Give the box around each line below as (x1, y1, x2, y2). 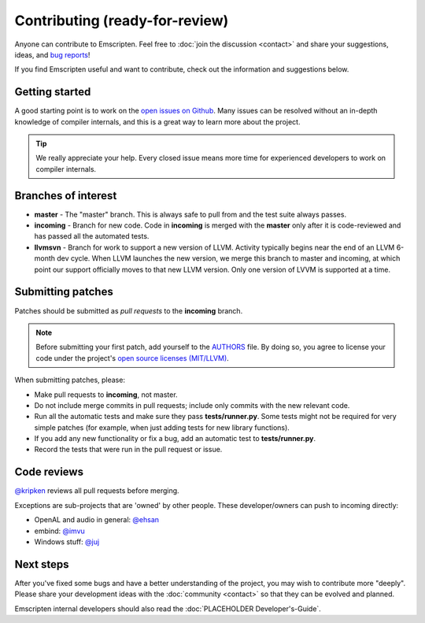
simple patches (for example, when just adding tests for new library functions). (34, 422, 290, 432)
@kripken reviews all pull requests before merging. (14, 486, 180, 495)
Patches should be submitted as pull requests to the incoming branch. (14, 306, 243, 315)
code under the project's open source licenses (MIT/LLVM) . (35, 353, 230, 362)
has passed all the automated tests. (34, 232, 150, 241)
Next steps (14, 558, 69, 571)
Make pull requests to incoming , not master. (34, 390, 178, 399)
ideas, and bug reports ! (14, 50, 91, 59)
